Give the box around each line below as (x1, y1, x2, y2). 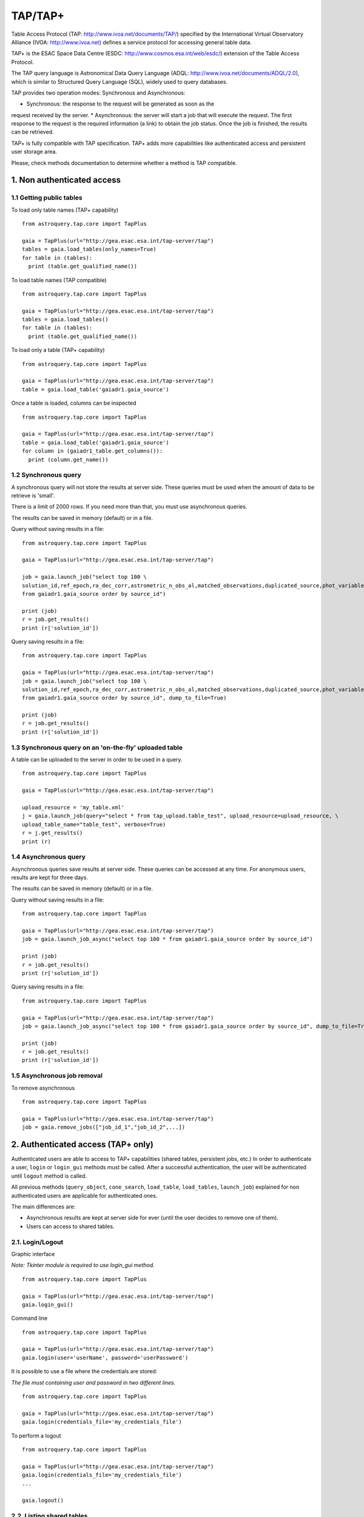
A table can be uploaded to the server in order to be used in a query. (11, 755, 183, 763)
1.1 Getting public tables (11, 194, 83, 202)
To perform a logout (11, 1432, 61, 1439)
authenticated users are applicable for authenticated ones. (11, 1192, 158, 1199)
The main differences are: (11, 1203, 76, 1211)
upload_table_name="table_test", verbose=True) (22, 821, 166, 828)
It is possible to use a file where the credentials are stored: (11, 1368, 158, 1375)
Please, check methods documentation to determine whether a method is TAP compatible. (11, 159, 237, 166)
